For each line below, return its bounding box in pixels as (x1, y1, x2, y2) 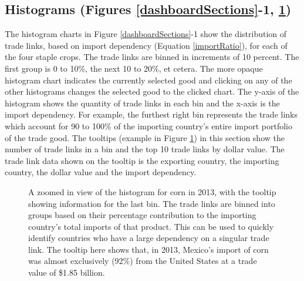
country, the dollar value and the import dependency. (5, 166, 197, 178)
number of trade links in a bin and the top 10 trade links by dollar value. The (5, 143, 285, 155)
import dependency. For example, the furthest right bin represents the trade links (5, 108, 298, 121)
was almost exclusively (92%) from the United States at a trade (28, 255, 257, 267)
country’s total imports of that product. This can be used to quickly (28, 220, 274, 232)
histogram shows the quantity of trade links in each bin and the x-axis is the (5, 96, 280, 109)
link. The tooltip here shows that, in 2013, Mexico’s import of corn (28, 243, 269, 255)
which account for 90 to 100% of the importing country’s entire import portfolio (5, 119, 292, 132)
